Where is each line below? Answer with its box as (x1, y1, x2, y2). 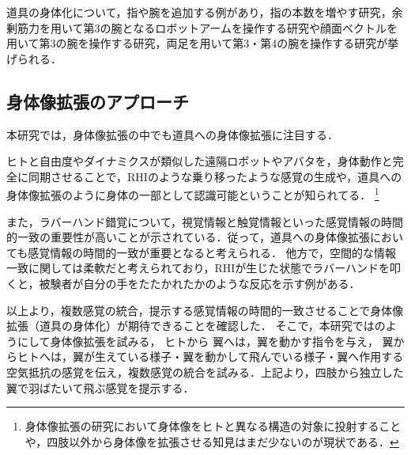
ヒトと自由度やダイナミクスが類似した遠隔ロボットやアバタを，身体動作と (6, 153, 393, 169)
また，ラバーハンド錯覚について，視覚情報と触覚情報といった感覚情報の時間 (6, 213, 403, 229)
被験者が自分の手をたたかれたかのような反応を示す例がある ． (39, 275, 360, 291)
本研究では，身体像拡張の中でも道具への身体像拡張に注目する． (6, 126, 338, 142)
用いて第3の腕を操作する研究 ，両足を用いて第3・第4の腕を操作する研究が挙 (6, 35, 399, 51)
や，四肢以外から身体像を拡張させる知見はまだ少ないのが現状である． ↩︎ (25, 433, 399, 449)
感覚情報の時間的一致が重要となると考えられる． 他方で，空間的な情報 (28, 244, 396, 260)
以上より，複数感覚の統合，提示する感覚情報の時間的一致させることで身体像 (6, 301, 404, 318)
